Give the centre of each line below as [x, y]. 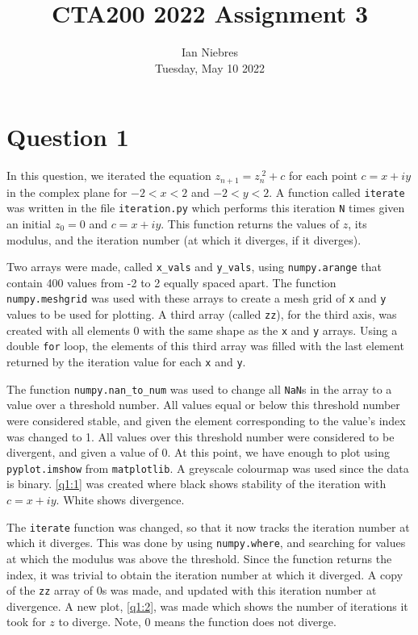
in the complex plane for [67, 192]
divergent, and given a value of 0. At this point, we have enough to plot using [199, 452]
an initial [29, 224]
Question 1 [68, 137]
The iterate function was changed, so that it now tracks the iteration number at [208, 526]
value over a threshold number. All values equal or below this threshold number [203, 405]
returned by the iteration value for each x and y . [126, 362]
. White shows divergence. [120, 500]
